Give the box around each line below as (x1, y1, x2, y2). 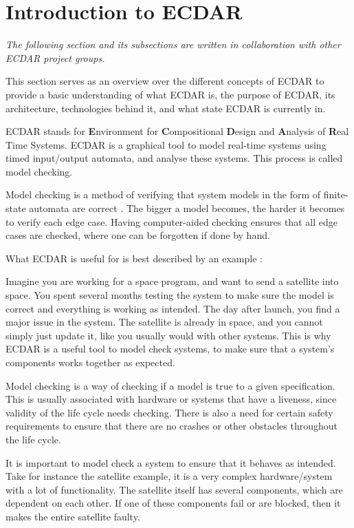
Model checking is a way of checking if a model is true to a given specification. (5, 378, 335, 392)
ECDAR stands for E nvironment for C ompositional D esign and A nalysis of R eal (5, 124, 349, 138)
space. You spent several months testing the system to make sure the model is (5, 288, 334, 302)
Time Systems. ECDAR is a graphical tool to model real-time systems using (5, 137, 327, 151)
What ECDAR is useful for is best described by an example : (5, 251, 263, 265)
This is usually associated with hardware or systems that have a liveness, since (5, 392, 337, 406)
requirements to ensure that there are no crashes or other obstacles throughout (5, 419, 338, 433)
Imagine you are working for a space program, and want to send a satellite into (5, 274, 339, 288)
